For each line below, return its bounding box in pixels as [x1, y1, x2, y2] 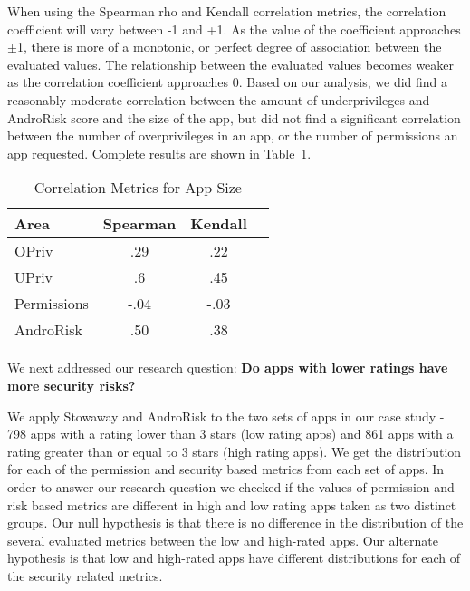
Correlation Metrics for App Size [34, 177, 242, 199]
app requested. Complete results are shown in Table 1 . [7, 143, 312, 162]
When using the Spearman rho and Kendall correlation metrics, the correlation [7, 2, 446, 20]
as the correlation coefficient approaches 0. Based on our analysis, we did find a [7, 73, 448, 92]
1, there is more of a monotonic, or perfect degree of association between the [16, 37, 442, 56]
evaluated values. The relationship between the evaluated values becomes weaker [7, 54, 455, 73]
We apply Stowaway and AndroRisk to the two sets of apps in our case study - [7, 406, 445, 425]
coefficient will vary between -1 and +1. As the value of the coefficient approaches [7, 19, 461, 38]
